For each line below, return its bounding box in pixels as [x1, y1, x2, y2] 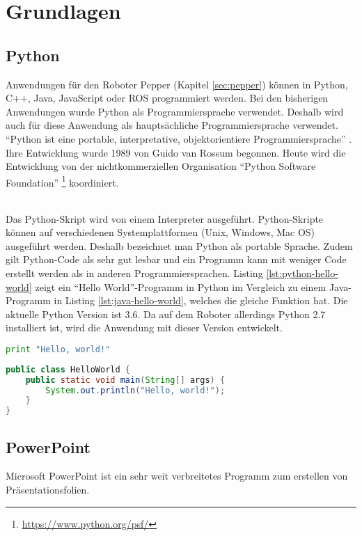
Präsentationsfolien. [6, 482, 90, 496]
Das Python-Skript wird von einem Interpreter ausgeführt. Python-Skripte [6, 211, 324, 226]
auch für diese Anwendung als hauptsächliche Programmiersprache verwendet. [6, 118, 338, 132]
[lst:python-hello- [266, 265, 338, 280]
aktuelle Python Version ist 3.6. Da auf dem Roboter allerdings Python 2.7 [6, 306, 326, 321]
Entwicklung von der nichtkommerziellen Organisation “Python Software [6, 159, 316, 173]
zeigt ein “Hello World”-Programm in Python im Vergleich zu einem [35, 279, 326, 294]
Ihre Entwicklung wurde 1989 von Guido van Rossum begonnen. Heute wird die [6, 145, 346, 159]
